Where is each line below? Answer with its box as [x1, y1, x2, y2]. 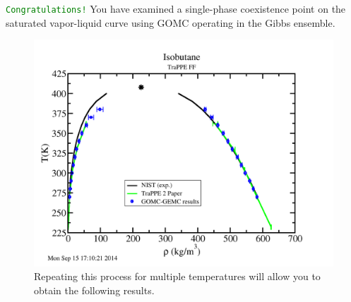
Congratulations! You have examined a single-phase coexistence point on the [6, 1, 346, 16]
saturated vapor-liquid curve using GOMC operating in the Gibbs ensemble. [6, 15, 335, 30]
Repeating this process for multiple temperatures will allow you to [34, 269, 321, 284]
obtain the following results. [34, 282, 155, 297]
